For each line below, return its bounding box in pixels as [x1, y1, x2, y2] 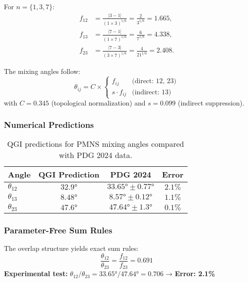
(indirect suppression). [177, 98, 245, 108]
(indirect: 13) [132, 88, 172, 96]
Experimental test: [4, 268, 68, 279]
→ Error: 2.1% [166, 268, 215, 279]
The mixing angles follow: [4, 66, 80, 76]
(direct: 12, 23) [132, 78, 177, 85]
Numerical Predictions [4, 118, 94, 130]
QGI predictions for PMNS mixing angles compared [7, 138, 184, 150]
